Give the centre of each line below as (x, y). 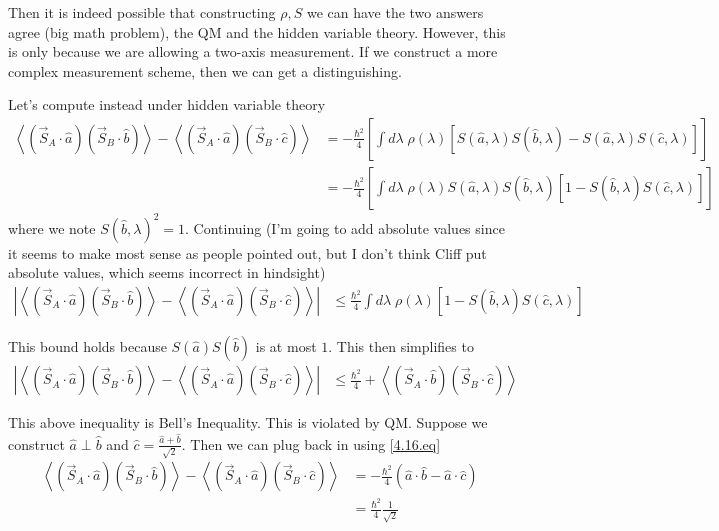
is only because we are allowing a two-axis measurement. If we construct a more (253, 51)
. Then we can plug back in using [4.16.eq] (311, 443)
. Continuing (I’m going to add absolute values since (345, 227)
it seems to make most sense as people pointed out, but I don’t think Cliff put (247, 252)
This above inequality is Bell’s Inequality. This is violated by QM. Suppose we (248, 422)
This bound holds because (87, 346)
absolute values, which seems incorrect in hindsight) (167, 272)
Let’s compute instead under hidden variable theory (167, 104)
